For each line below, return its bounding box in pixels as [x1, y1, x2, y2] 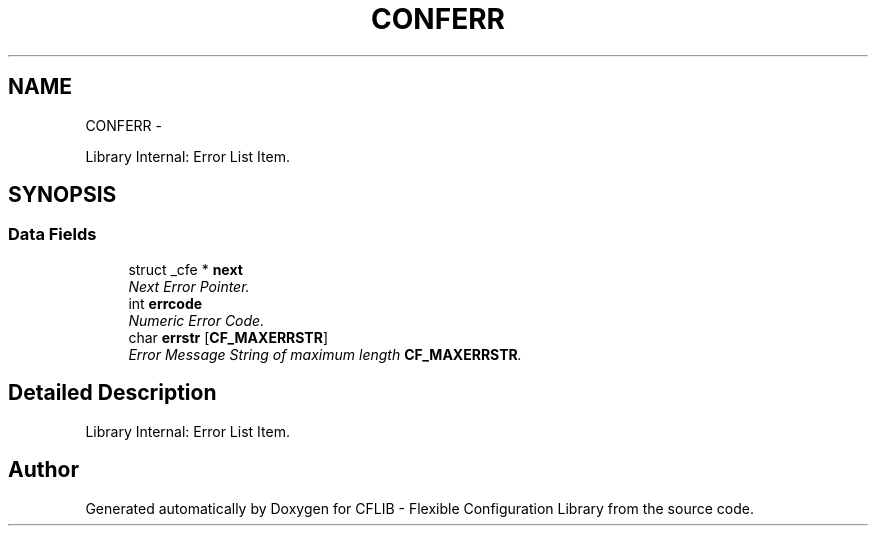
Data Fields [8, 224, 97, 245]
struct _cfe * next [128, 260, 243, 278]
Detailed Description [8, 380, 217, 406]
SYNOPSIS [8, 182, 117, 208]
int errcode [128, 294, 203, 312]
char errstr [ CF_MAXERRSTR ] [128, 328, 328, 346]
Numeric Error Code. [128, 311, 265, 329]
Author [8, 457, 79, 483]
